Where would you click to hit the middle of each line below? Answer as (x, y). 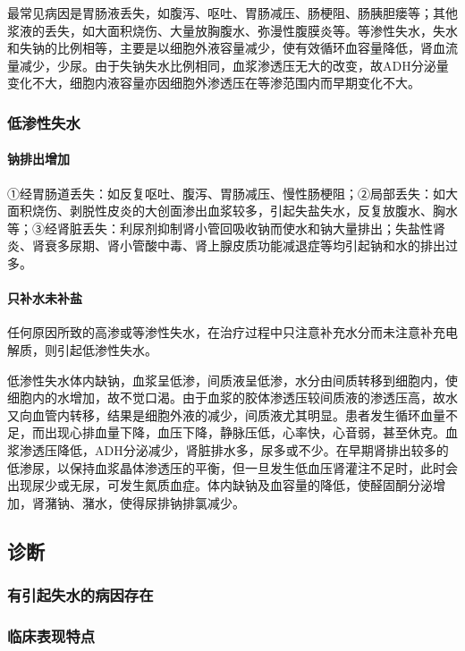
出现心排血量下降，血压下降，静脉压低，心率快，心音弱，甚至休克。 (245, 432)
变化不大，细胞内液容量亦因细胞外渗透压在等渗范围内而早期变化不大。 (214, 83)
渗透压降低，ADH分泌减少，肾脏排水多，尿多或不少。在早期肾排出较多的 (234, 449)
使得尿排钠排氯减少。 (182, 502)
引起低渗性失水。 (107, 349)
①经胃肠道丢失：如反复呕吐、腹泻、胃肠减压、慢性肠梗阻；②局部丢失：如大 (232, 193)
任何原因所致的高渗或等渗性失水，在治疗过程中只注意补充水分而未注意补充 (226, 332)
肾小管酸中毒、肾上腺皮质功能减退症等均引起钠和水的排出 (276, 245)
